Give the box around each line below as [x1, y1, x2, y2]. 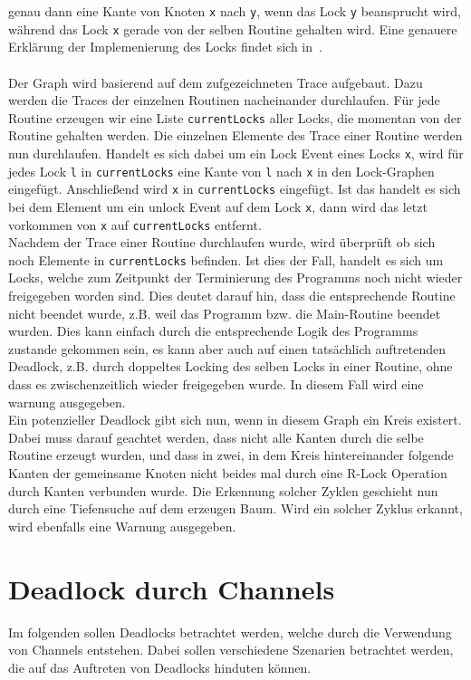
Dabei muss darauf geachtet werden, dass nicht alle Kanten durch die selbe [8, 427, 424, 446]
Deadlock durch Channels [8, 570, 335, 607]
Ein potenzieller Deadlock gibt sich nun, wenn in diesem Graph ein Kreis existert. [8, 410, 462, 429]
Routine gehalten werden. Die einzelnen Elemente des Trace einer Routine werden [8, 126, 463, 145]
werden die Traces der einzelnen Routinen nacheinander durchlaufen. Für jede [8, 91, 440, 110]
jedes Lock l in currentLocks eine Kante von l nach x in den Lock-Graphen [8, 161, 435, 180]
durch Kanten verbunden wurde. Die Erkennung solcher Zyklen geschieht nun [8, 481, 438, 500]
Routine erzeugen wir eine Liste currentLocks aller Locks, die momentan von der [8, 108, 462, 127]
